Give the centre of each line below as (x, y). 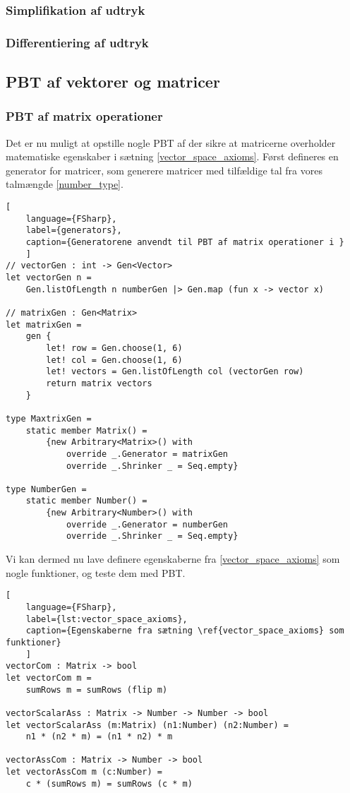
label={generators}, (74, 231)
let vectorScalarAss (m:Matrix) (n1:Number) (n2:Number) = (147, 725)
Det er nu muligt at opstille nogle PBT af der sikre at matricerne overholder (171, 142)
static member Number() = (86, 501)
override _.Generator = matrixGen (147, 454)
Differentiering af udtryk (77, 42)
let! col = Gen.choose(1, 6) (114, 360)
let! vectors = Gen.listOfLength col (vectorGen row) (175, 372)
